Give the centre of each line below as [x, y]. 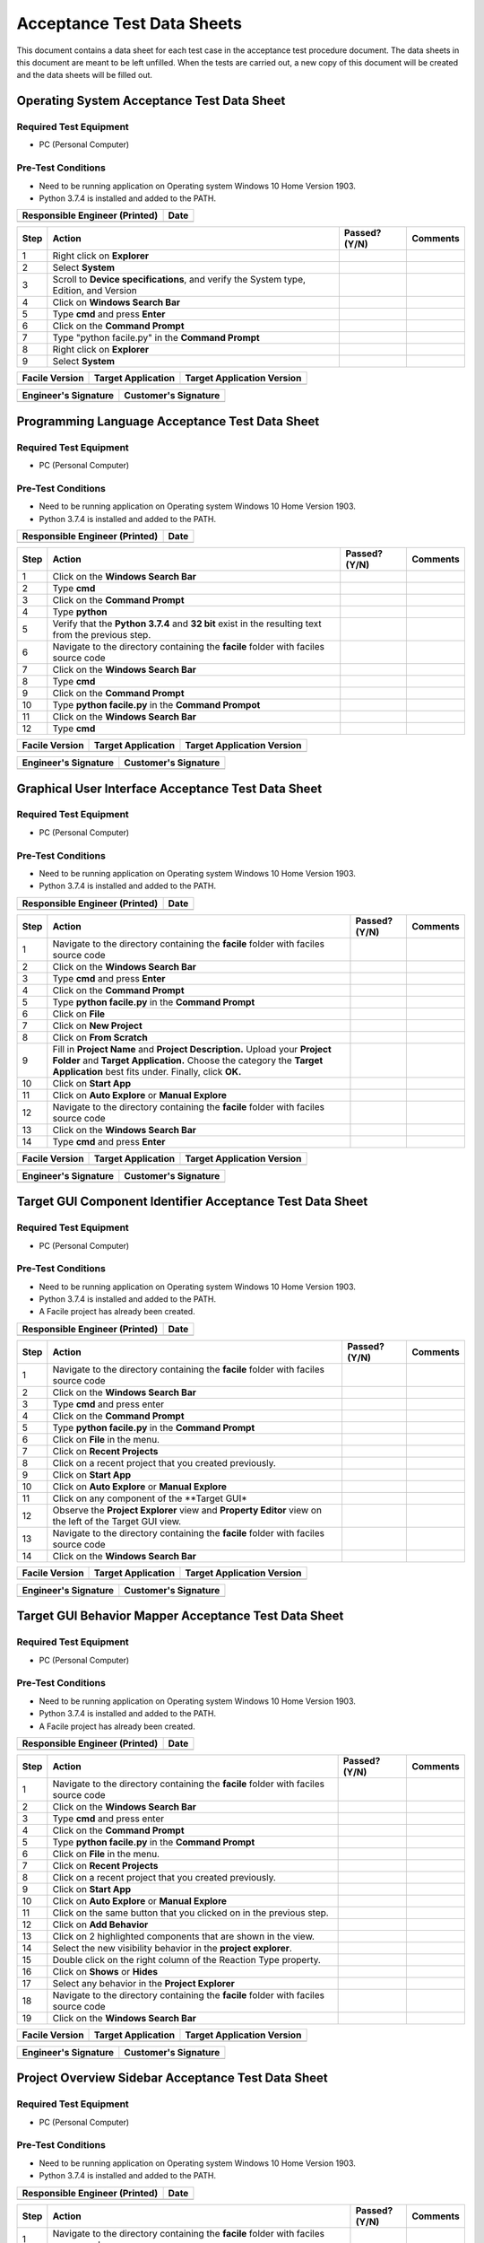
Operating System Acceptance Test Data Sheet [151, 101]
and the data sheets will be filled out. [84, 75]
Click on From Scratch [100, 1037]
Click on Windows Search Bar [117, 302]
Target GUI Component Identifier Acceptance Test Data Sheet [192, 1202]
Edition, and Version [95, 291]
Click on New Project [97, 1025]
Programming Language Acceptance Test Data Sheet [168, 421]
